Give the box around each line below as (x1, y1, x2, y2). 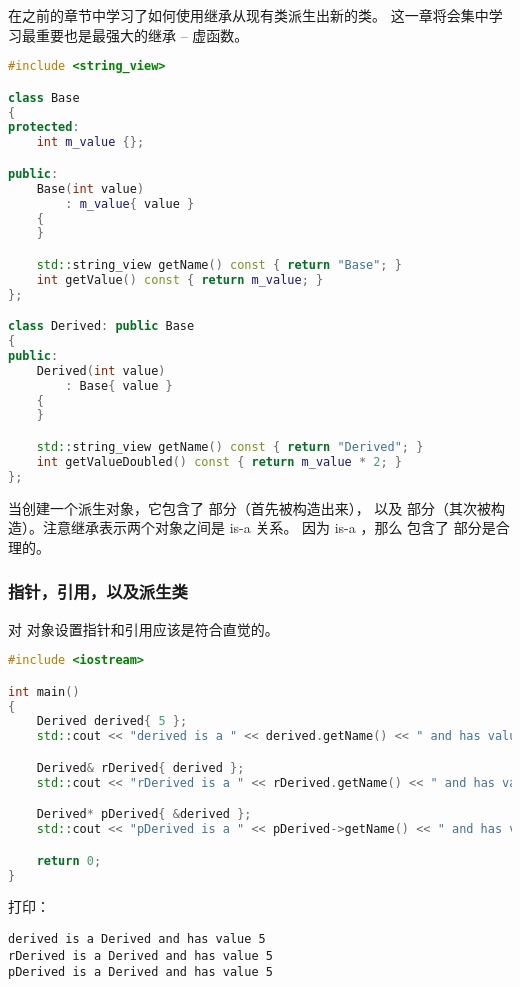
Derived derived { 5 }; (36, 714, 188, 729)
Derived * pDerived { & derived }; (36, 807, 252, 822)
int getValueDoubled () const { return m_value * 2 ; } (36, 454, 402, 469)
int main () (8, 684, 80, 699)
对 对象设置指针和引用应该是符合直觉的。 (8, 618, 279, 639)
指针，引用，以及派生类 (8, 579, 188, 604)
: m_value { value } (65, 196, 195, 211)
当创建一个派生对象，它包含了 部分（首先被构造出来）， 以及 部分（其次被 (8, 497, 491, 518)
